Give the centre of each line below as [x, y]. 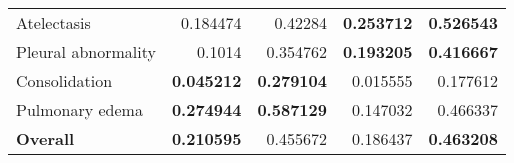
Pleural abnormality [86, 51]
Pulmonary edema [79, 109]
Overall [45, 138]
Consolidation [64, 80]
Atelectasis [53, 22]
